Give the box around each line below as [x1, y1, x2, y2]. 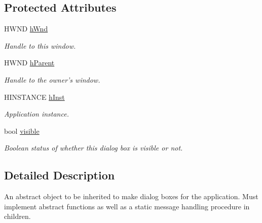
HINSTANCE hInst [4, 91, 65, 102]
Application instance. [4, 108, 69, 119]
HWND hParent [4, 57, 55, 68]
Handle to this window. [4, 40, 76, 51]
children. [4, 211, 31, 221]
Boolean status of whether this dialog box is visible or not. [4, 142, 183, 153]
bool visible [4, 125, 40, 136]
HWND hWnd [4, 23, 48, 34]
